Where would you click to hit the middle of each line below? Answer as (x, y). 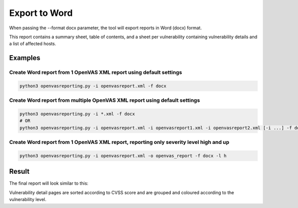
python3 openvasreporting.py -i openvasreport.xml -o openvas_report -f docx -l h (123, 156)
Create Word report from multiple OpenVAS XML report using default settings (105, 100)
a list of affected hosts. (33, 44)
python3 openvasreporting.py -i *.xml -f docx (77, 114)
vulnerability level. (28, 200)
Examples (25, 58)
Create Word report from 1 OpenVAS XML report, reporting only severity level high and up (119, 142)
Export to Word (41, 13)
